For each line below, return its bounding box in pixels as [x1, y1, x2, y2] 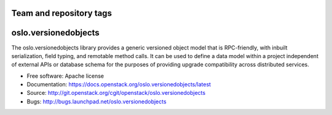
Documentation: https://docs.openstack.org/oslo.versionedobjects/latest [26, 81, 211, 88]
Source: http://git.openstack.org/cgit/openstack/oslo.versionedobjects [26, 89, 206, 97]
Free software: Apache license [26, 72, 105, 80]
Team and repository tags [11, 8, 112, 18]
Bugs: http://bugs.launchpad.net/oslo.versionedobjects [26, 98, 167, 105]
